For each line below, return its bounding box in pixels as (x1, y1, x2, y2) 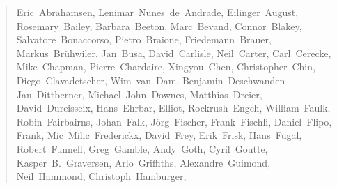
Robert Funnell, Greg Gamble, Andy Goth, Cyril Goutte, (16, 141, 268, 156)
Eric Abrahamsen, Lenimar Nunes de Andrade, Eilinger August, (16, 5, 299, 19)
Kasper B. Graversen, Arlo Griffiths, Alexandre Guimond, (16, 155, 271, 169)
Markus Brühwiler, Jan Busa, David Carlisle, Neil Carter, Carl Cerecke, (16, 45, 331, 60)
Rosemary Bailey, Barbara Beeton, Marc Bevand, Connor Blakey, (16, 18, 302, 33)
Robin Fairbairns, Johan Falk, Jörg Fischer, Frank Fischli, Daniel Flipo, (16, 114, 332, 128)
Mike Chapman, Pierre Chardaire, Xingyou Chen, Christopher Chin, (16, 59, 315, 74)
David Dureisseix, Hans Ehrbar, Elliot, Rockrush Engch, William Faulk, (16, 100, 331, 115)
